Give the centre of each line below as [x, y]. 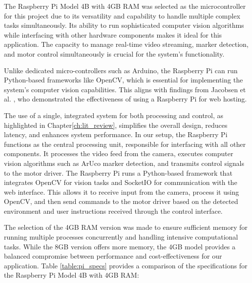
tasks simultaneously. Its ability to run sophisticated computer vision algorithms [124, 25]
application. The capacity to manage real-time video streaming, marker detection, [126, 44]
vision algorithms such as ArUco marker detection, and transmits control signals [124, 163]
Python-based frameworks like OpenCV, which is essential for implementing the [124, 80]
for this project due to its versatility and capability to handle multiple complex [122, 15]
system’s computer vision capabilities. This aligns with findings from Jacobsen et [125, 89]
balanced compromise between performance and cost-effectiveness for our [113, 256]
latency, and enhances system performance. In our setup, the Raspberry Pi [116, 134]
